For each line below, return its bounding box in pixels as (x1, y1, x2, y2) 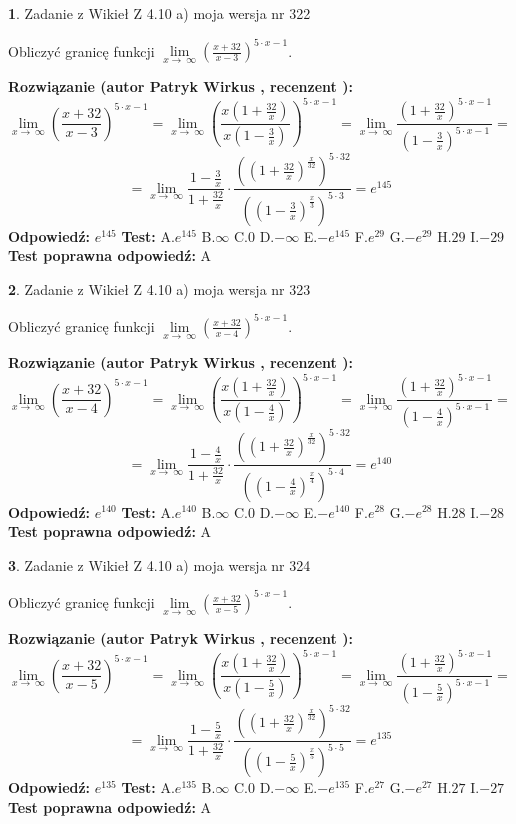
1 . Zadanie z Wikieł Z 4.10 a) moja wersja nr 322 (8, 3, 311, 23)
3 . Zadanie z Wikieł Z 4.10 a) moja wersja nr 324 (8, 554, 311, 575)
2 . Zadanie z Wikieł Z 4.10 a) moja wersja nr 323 (8, 278, 311, 299)
